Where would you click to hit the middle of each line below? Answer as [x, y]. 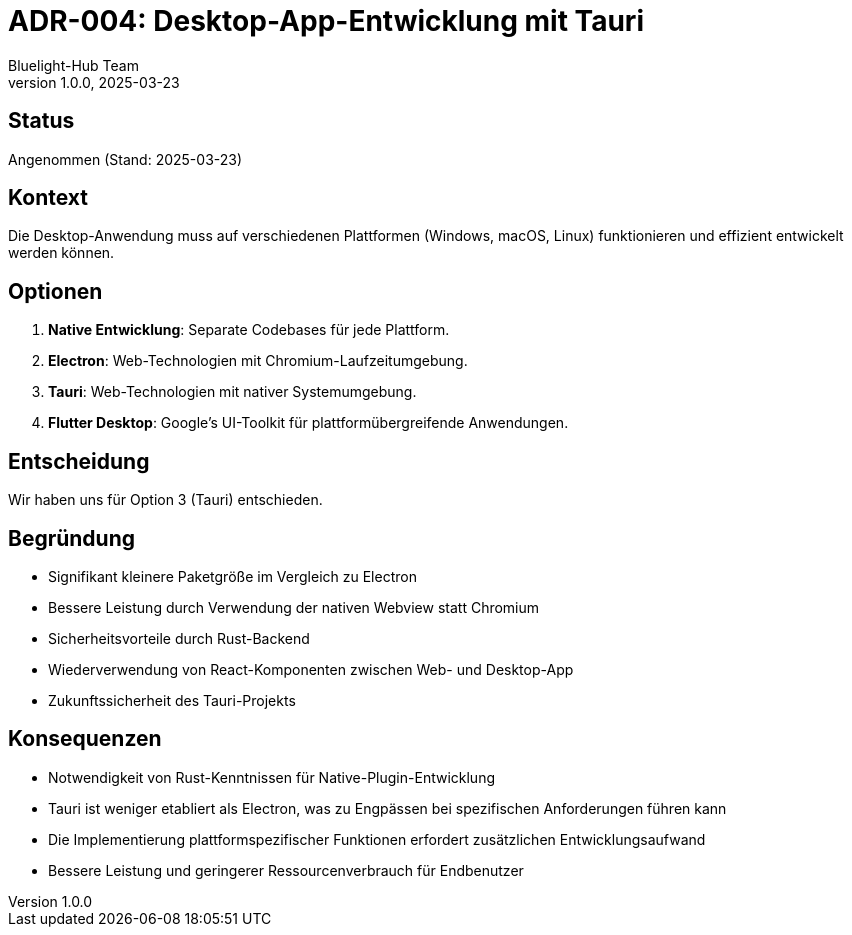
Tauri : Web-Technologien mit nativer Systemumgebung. [232, 392]
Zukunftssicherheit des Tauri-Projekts [172, 700]
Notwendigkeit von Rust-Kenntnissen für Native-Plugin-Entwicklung [271, 777]
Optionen [55, 291]
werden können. [61, 253]
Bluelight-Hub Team [73, 65]
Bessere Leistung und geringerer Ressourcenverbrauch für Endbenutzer [286, 870]
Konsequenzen [85, 739]
